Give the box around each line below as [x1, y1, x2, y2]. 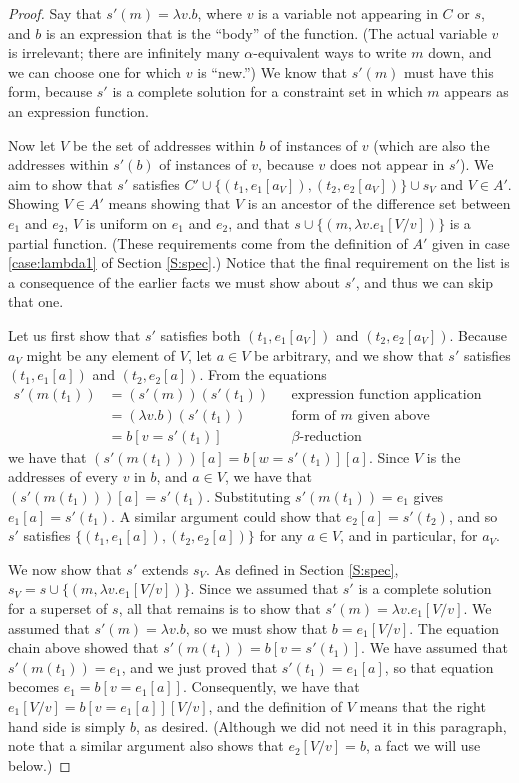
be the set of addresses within [72, 134, 255, 155]
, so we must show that [185, 617, 328, 638]
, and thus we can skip [355, 271, 494, 292]
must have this [404, 61, 494, 82]
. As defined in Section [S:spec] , [206, 558, 399, 579]
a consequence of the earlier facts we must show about [8, 271, 341, 292]
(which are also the [373, 134, 490, 155]
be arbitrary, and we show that [254, 344, 444, 365]
